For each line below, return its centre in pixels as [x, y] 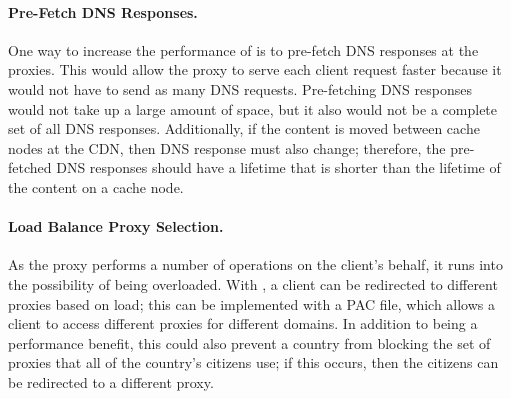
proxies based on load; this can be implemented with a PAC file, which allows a [252, 303]
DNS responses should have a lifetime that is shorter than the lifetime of [278, 167]
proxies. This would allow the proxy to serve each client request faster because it [255, 69]
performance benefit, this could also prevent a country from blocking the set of [249, 342]
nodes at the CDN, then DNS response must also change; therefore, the [227, 147]
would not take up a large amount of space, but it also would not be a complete [253, 108]
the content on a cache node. [96, 186]
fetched [30, 167]
